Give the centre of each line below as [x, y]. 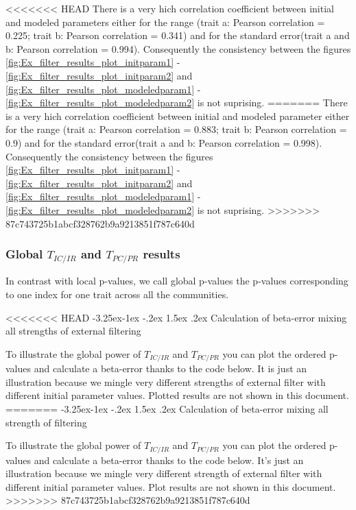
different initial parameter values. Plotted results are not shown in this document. [177, 395]
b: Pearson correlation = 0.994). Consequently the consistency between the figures [178, 48]
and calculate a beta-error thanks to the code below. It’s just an [169, 460]
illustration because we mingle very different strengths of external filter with [166, 381]
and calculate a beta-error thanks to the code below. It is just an [170, 368]
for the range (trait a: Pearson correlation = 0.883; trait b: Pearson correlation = [176, 129]
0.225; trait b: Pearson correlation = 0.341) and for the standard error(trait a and [178, 35]
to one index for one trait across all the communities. [117, 294]
